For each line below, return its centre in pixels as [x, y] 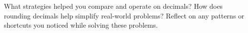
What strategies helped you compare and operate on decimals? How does [113, 6]
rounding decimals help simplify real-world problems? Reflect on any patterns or [124, 15]
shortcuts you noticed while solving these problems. [81, 25]
